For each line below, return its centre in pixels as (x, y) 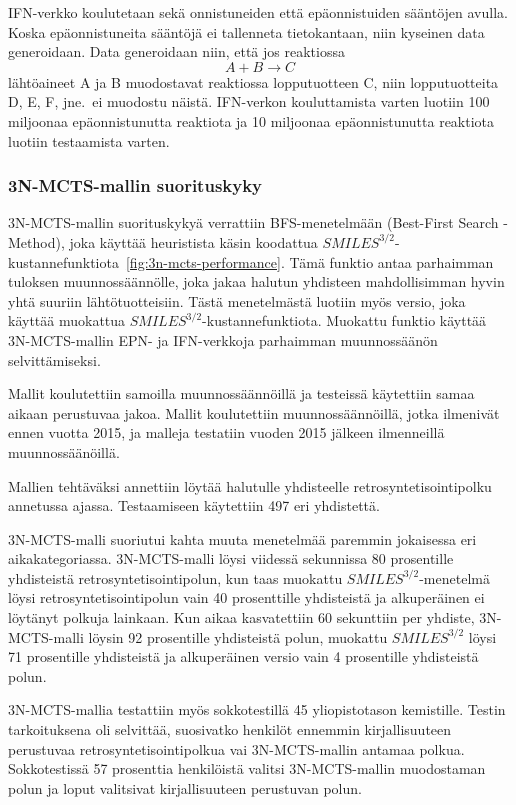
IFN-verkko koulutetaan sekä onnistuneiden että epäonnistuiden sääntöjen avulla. (258, 12)
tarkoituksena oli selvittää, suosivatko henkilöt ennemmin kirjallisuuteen (230, 729)
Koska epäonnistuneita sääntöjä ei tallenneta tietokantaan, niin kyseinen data (246, 31)
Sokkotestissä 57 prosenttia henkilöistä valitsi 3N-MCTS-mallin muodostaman (247, 768)
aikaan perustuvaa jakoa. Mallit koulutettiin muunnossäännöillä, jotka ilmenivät (254, 412)
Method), (36, 241)
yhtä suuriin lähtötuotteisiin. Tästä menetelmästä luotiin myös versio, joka (237, 300)
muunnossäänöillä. (64, 451)
